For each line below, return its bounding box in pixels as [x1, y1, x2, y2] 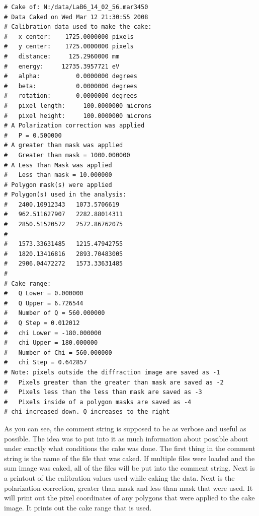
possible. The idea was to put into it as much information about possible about [4, 433, 248, 443]
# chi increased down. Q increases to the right [4, 408, 170, 416]
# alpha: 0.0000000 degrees [4, 73, 137, 80]
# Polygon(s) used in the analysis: [4, 191, 127, 199]
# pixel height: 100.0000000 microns [4, 112, 152, 119]
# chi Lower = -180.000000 [4, 329, 102, 337]
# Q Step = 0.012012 [4, 319, 80, 327]
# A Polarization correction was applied [4, 122, 145, 130]
